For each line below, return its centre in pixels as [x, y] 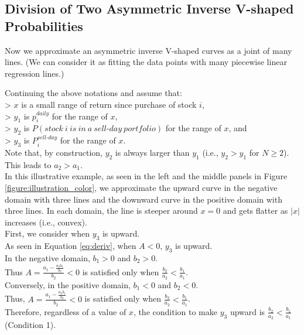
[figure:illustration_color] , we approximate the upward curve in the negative [141, 187]
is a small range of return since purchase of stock [109, 104]
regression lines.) [35, 73]
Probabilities [44, 25]
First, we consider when [47, 233]
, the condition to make [175, 311]
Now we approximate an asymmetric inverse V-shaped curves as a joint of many [148, 50]
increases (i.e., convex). [46, 222]
